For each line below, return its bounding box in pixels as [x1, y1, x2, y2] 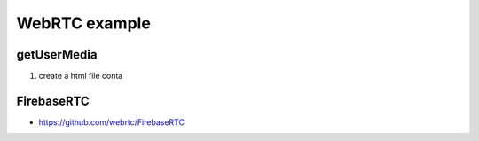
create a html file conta [38, 71, 123, 82]
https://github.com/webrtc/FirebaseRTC [38, 116, 185, 128]
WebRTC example [16, 13, 151, 33]
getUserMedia [16, 47, 98, 62]
